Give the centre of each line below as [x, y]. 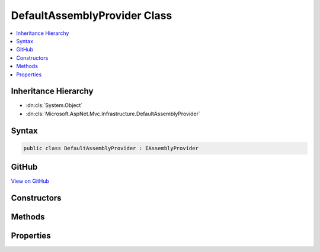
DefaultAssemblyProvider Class [92, 15]
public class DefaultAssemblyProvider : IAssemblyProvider [111, 148]
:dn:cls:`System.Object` [54, 105]
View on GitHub [30, 181]
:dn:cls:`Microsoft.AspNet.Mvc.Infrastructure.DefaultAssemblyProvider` [113, 114]
